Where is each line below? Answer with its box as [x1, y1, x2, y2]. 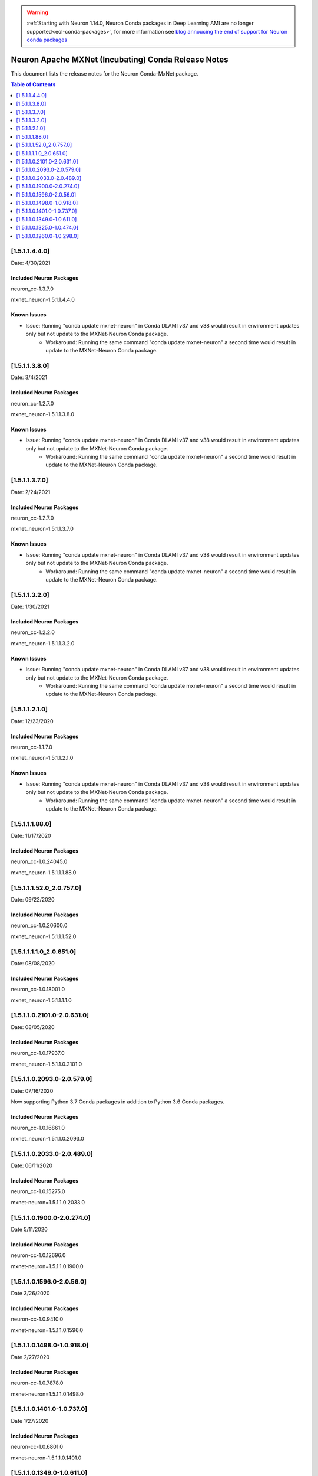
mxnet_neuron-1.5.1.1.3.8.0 [11, 410, 75, 417]
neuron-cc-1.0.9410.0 [11, 1315, 64, 1322]
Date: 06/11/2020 [11, 1162, 53, 1169]
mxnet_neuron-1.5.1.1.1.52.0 [11, 933, 77, 940]
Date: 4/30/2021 [11, 259, 51, 266]
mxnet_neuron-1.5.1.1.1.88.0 [11, 868, 77, 876]
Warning [26, 9, 48, 16]
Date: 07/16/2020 [11, 1087, 54, 1095]
